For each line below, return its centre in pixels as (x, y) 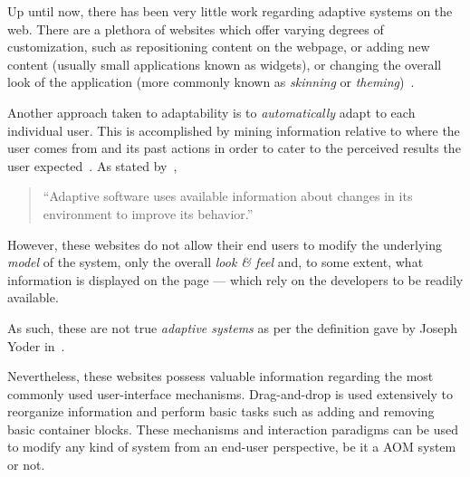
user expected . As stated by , (92, 165)
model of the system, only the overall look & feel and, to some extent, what (216, 262)
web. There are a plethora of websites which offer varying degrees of (196, 29)
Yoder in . (36, 345)
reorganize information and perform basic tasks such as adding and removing (221, 411)
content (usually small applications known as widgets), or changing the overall (225, 64)
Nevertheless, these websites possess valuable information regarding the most (221, 376)
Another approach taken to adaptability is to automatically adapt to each (211, 112)
